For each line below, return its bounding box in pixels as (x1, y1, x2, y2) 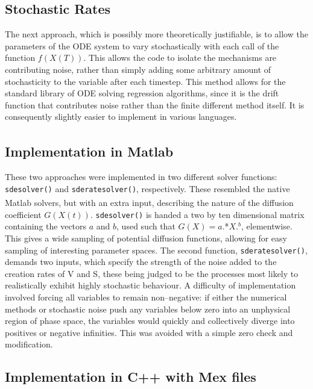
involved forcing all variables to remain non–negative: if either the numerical (5, 290, 287, 303)
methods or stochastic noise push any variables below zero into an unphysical (5, 302, 291, 315)
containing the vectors (5, 220, 87, 232)
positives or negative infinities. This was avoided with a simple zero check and (5, 326, 293, 338)
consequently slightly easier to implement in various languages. (5, 110, 237, 123)
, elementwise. (241, 220, 292, 232)
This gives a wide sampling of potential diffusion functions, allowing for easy (5, 231, 287, 244)
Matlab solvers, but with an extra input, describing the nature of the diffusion (5, 196, 294, 209)
